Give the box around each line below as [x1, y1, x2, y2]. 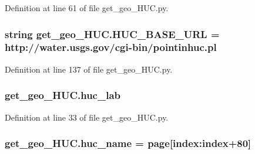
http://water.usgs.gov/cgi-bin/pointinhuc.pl [5, 40, 217, 54]
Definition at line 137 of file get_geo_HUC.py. [5, 63, 173, 75]
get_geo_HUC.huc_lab [5, 88, 120, 102]
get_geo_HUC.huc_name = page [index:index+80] [5, 136, 251, 150]
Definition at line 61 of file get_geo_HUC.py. [5, 2, 169, 13]
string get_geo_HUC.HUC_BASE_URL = [5, 26, 220, 41]
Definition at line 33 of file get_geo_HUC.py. [5, 111, 169, 123]
